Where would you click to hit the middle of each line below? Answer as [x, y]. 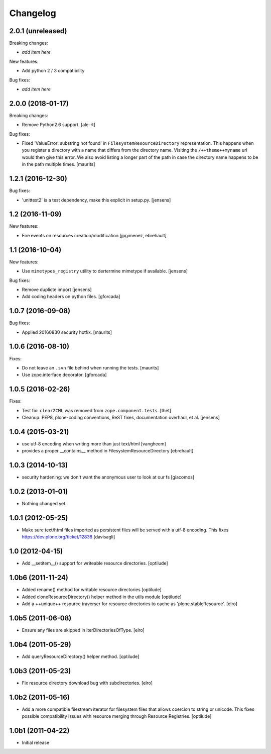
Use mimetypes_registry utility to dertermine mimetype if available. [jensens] [105, 271]
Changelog [33, 13]
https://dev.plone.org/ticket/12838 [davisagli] [69, 537]
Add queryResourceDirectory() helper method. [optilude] [81, 656]
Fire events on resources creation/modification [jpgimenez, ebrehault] [94, 235]
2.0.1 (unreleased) [38, 31]
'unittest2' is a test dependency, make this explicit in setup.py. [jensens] [96, 200]
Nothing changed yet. [44, 504]
